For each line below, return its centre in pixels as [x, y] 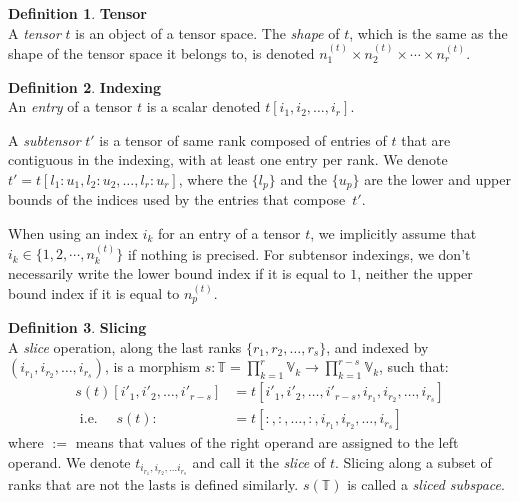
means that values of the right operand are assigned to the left [267, 442]
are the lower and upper [437, 178]
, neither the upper [415, 273]
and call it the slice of [259, 461]
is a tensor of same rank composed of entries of [243, 139]
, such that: [414, 366]
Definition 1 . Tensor [78, 13]
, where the [213, 178]
